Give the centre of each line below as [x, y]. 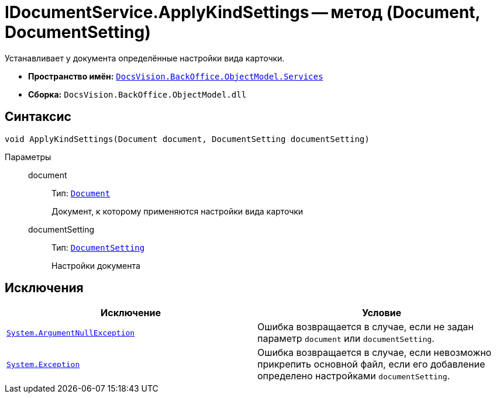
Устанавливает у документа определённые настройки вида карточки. [145, 58]
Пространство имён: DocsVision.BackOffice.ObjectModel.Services [176, 76]
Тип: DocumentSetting [98, 247]
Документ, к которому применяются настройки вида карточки [178, 211]
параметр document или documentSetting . [346, 339]
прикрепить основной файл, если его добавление [371, 364]
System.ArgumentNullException [71, 333]
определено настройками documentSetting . [354, 376]
